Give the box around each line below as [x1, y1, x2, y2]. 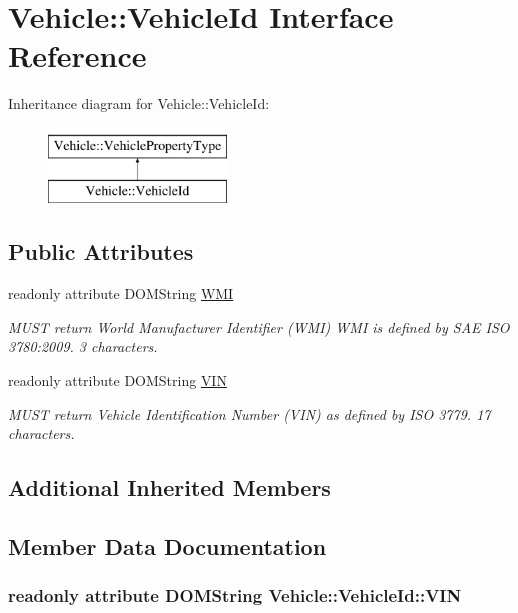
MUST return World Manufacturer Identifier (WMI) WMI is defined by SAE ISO [8, 316, 510, 337]
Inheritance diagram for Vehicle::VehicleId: [8, 93, 270, 114]
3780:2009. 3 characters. [8, 336, 158, 357]
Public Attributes [8, 236, 194, 267]
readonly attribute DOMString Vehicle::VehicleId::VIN [8, 583, 462, 608]
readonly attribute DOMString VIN [8, 370, 227, 391]
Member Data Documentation [8, 531, 327, 562]
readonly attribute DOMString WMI [8, 283, 234, 304]
